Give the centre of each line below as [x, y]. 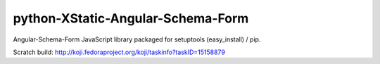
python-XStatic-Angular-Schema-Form [131, 18]
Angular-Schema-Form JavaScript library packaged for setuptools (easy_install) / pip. [137, 39]
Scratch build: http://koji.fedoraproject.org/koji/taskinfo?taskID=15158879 [119, 52]
